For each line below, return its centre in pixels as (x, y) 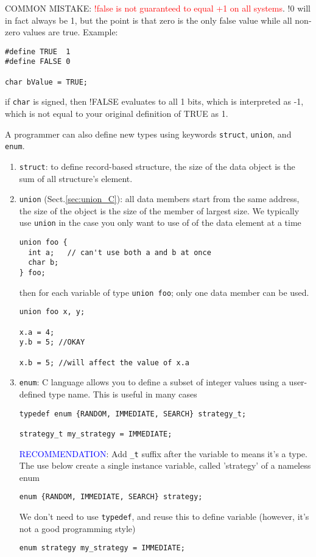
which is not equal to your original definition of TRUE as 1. (117, 114)
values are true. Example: (70, 32)
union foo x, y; (52, 312)
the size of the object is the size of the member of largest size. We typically (159, 210)
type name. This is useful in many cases (123, 394)
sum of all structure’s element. (76, 178)
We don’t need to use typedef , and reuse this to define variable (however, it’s (164, 517)
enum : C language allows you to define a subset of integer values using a (153, 382)
